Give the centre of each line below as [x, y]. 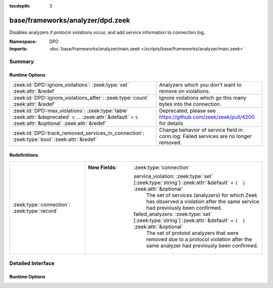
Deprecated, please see [187, 110]
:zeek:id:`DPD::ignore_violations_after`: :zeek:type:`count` [80, 97]
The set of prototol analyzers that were [192, 233]
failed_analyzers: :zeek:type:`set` [173, 214]
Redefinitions [24, 155]
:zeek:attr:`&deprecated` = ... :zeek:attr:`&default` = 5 [75, 117]
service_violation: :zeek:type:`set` [173, 176]
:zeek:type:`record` [35, 211]
